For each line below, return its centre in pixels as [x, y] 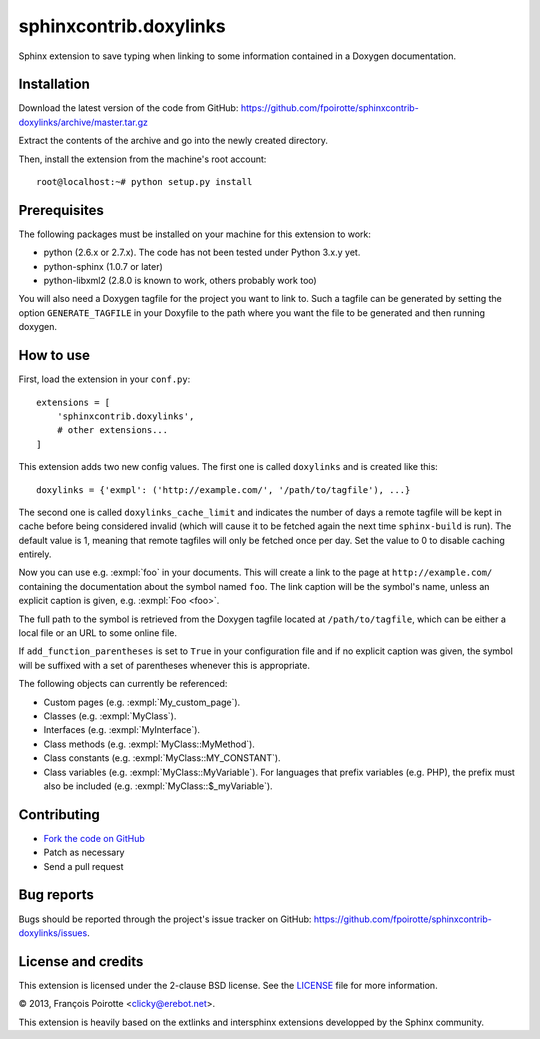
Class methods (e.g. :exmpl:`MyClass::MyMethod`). [149, 744]
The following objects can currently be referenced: [123, 684]
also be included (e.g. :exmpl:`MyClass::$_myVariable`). [158, 786]
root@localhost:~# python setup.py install [144, 182]
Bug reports [56, 895]
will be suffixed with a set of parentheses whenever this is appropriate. [164, 665]
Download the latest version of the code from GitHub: [128, 108]
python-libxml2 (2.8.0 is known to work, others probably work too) [180, 281]
